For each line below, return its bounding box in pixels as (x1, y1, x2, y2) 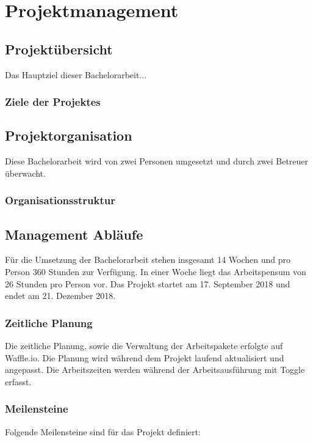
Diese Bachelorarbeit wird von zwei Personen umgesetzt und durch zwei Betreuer (5, 155, 309, 168)
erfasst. (5, 375, 32, 388)
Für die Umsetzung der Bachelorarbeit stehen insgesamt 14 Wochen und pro (5, 253, 291, 266)
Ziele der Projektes (5, 94, 101, 109)
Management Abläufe (5, 224, 143, 243)
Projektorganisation (5, 126, 132, 145)
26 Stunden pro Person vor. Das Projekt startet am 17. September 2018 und (5, 277, 290, 290)
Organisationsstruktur (5, 193, 115, 208)
